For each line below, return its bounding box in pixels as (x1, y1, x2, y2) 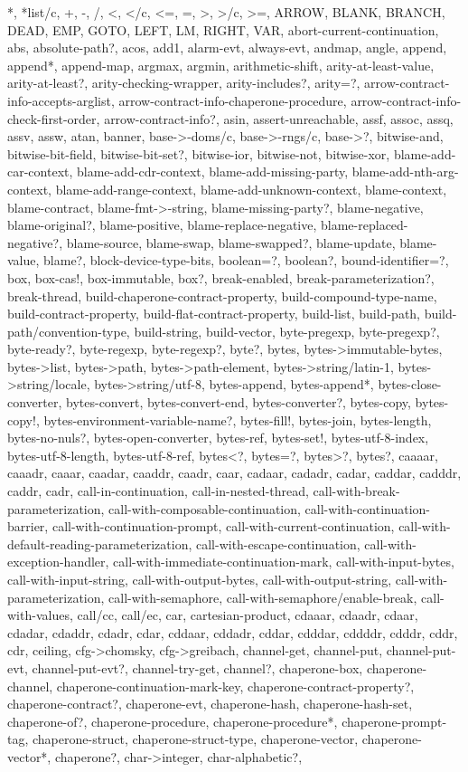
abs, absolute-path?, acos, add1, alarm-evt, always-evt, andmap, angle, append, (7, 38, 447, 57)
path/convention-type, (7, 321, 130, 340)
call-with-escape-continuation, (195, 534, 360, 553)
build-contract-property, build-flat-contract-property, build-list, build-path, (7, 304, 421, 323)
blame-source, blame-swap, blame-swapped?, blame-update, (66, 233, 396, 252)
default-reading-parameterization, (7, 534, 192, 553)
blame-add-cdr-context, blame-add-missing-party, (77, 162, 349, 181)
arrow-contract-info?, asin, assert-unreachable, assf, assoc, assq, (104, 109, 454, 128)
